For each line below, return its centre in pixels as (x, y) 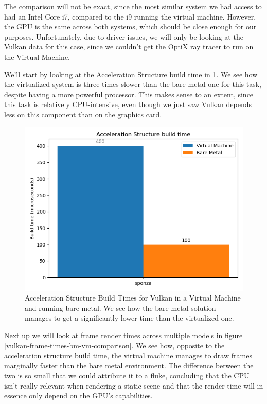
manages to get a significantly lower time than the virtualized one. (129, 318)
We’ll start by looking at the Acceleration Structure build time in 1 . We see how (131, 74)
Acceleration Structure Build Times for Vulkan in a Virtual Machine (133, 298)
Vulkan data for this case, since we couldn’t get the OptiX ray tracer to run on (129, 47)
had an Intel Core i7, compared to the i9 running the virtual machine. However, (130, 16)
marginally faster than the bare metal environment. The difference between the (129, 365)
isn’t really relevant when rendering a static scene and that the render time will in (134, 385)
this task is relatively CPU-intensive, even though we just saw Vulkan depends (128, 104)
